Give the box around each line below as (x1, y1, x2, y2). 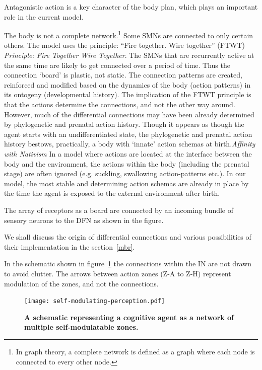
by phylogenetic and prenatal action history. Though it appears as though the (4, 119, 244, 129)
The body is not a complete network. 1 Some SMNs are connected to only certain (4, 29, 253, 40)
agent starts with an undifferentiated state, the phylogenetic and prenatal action (4, 128, 252, 139)
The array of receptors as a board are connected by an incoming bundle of (4, 204, 233, 215)
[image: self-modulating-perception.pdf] (24, 298, 165, 305)
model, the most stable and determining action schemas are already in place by (4, 178, 249, 188)
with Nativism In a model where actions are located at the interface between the (4, 148, 252, 159)
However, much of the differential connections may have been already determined (4, 109, 254, 119)
